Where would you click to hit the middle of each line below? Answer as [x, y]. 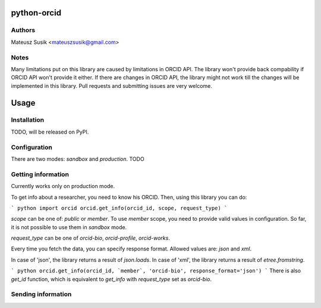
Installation [28, 120]
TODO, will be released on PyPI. [50, 132]
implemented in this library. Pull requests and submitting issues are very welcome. [111, 85]
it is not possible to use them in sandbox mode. [69, 227]
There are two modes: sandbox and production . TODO [78, 159]
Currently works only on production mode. [63, 186]
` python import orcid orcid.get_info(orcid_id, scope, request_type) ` [119, 208]
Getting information [40, 174]
